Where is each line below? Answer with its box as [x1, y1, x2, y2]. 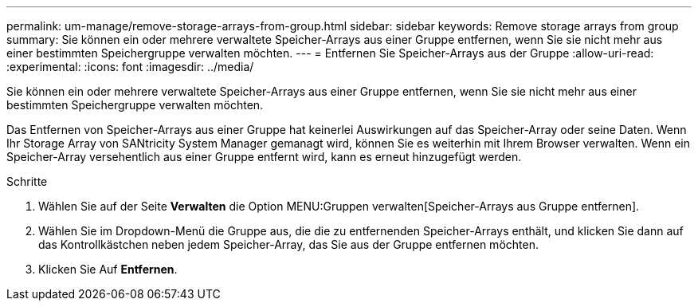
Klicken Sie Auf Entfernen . [38, 262, 178, 276]
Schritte [6, 175, 48, 188]
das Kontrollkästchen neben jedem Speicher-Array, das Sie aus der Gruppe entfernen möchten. [38, 238, 539, 251]
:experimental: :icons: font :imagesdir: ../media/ [6, 60, 254, 73]
